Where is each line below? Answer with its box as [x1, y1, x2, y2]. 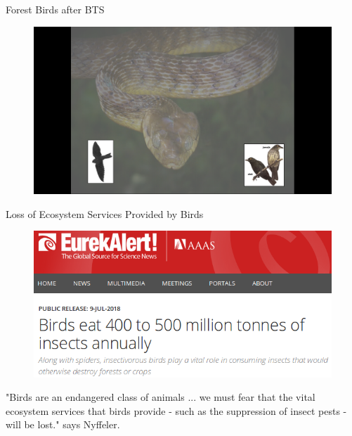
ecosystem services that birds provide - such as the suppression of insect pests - [6, 403, 347, 418]
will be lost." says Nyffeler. [6, 417, 120, 432]
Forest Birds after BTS [6, 2, 105, 16]
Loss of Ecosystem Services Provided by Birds [6, 206, 204, 221]
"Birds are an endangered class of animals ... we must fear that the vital [6, 390, 315, 404]
